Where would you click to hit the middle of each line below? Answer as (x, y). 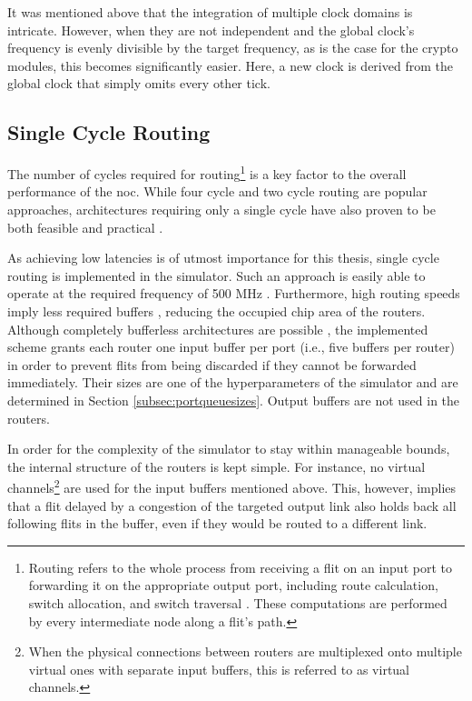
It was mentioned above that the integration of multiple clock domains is (210, 12)
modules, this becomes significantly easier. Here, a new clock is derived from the (230, 65)
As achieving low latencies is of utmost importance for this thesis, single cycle (223, 258)
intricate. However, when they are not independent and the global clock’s (211, 30)
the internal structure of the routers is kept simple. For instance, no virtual (216, 466)
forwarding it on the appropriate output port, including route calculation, (233, 585)
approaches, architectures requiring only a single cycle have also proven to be (221, 210)
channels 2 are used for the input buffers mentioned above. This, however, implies (232, 486)
